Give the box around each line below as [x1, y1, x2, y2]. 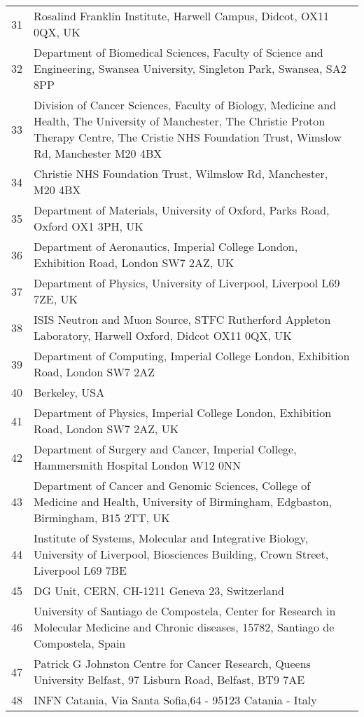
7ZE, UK [34, 291, 78, 307]
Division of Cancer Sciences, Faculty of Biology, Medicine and [34, 97, 337, 113]
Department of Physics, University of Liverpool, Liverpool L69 [34, 275, 340, 291]
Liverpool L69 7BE [34, 562, 127, 578]
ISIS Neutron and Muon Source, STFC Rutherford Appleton [34, 311, 331, 327]
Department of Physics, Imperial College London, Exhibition [34, 404, 332, 421]
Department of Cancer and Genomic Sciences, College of [34, 477, 311, 493]
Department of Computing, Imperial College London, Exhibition [34, 348, 350, 364]
